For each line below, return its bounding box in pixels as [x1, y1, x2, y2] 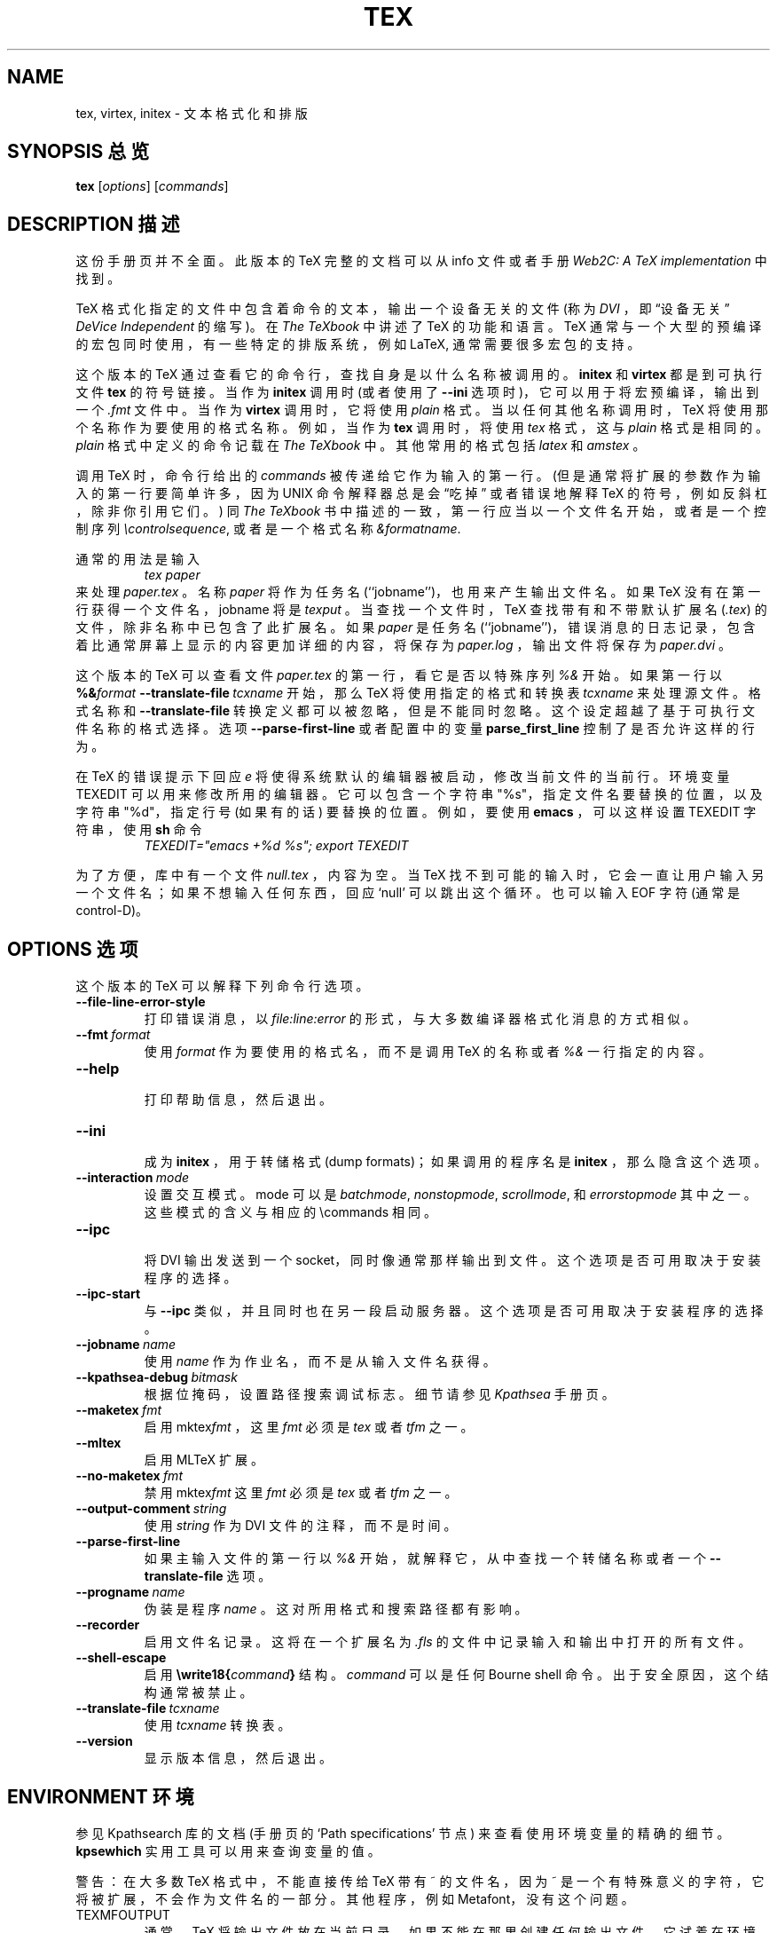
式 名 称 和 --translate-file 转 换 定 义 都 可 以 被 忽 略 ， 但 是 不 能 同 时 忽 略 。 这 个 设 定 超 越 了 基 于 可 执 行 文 [75, 703, 755, 719]
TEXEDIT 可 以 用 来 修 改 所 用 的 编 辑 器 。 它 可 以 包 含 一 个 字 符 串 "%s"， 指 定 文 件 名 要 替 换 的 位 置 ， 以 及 [75, 786, 763, 802]
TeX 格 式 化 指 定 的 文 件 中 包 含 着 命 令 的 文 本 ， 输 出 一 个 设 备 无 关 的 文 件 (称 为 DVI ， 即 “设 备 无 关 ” [75, 301, 730, 317]
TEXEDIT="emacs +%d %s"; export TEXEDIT [144, 838, 409, 854]
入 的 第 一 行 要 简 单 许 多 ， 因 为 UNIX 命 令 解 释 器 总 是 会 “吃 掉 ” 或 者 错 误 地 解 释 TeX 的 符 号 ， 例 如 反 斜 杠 [75, 485, 767, 501]
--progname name [75, 1584, 185, 1600]
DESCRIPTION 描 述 [7, 212, 180, 235]
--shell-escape [75, 1650, 167, 1666]
